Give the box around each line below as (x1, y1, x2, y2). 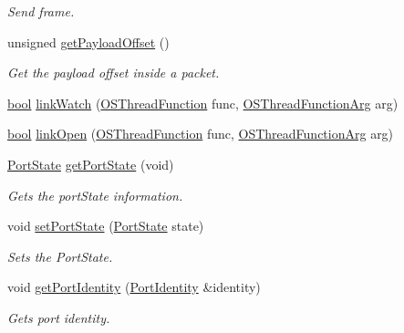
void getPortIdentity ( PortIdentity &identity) (7, 277, 261, 297)
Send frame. (7, 2, 75, 20)
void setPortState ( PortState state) (7, 216, 204, 235)
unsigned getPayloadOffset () (7, 32, 170, 51)
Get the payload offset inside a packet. (7, 63, 220, 82)
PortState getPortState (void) (7, 154, 174, 173)
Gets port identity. (7, 307, 110, 327)
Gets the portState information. (7, 185, 183, 204)
